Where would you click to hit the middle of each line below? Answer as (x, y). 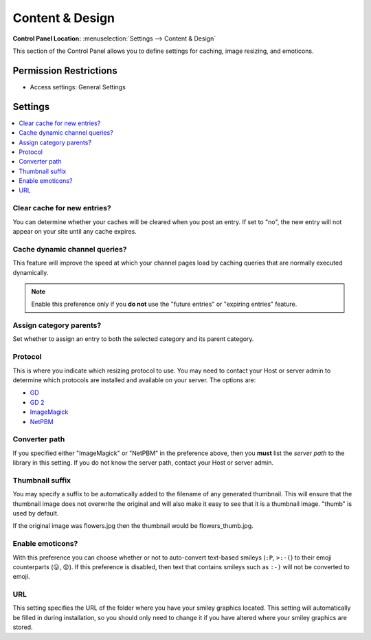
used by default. (36, 514)
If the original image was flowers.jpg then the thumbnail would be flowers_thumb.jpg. (133, 526)
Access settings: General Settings (78, 87)
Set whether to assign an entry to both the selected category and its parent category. (133, 339)
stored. (23, 627)
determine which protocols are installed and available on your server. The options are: (134, 380)
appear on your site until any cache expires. (75, 232)
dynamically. (31, 272)
